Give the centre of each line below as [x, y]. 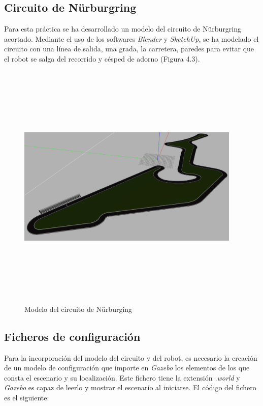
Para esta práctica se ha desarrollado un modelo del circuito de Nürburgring [123, 29]
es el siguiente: [27, 397]
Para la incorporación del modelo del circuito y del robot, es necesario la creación [131, 357]
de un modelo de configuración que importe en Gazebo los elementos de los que [127, 368]
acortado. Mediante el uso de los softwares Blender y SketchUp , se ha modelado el [131, 38]
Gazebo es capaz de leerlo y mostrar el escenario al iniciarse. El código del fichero [130, 387]
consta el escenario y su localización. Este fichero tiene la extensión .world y [122, 377]
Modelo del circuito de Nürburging [78, 309]
